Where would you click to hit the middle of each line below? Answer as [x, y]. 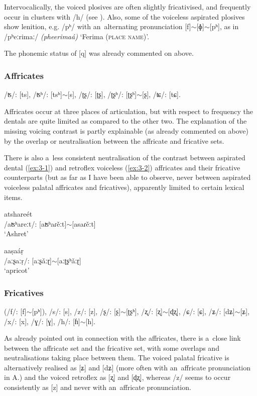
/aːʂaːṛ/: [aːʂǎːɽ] [28, 260]
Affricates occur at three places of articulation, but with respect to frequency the [128, 111]
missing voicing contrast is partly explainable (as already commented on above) [126, 130]
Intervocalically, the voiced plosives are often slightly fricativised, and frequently [127, 7]
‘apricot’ [17, 270]
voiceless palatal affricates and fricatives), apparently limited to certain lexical [124, 187]
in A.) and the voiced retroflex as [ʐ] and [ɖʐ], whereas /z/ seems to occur [117, 377]
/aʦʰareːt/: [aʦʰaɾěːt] [35, 223]
